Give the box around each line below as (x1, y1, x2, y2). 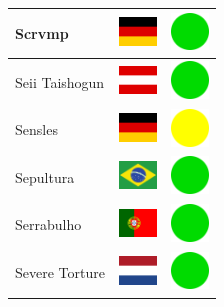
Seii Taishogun (15, 71, 105, 92)
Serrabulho (15, 214, 82, 235)
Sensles (15, 119, 58, 140)
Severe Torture (15, 262, 105, 283)
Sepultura (15, 166, 75, 187)
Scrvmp (15, 22, 69, 43)
